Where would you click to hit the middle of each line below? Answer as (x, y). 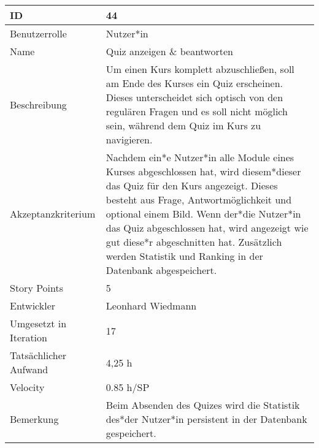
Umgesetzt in (38, 323)
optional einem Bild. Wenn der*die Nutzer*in (203, 214)
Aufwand (29, 369)
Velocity (27, 387)
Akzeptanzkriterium (53, 214)
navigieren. (129, 139)
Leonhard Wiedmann (151, 306)
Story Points (37, 288)
